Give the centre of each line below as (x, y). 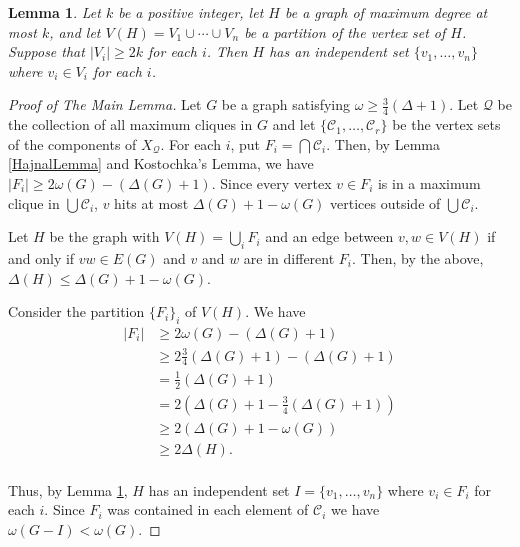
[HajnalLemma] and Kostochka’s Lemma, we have (161, 163)
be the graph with (104, 236)
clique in (34, 202)
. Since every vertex (271, 182)
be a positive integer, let (191, 12)
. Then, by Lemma (383, 143)
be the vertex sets (446, 124)
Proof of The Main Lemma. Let (105, 104)
